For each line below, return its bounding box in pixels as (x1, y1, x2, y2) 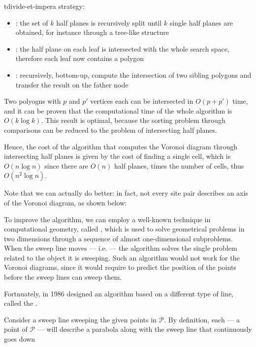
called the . (4, 298, 37, 308)
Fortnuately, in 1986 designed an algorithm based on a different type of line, (4, 288, 234, 298)
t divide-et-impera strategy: (4, 1, 85, 11)
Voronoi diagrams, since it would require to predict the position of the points (4, 262, 236, 272)
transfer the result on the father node (15, 79, 128, 89)
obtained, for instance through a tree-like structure (15, 27, 169, 37)
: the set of (15, 17, 48, 28)
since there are (44, 160, 89, 171)
